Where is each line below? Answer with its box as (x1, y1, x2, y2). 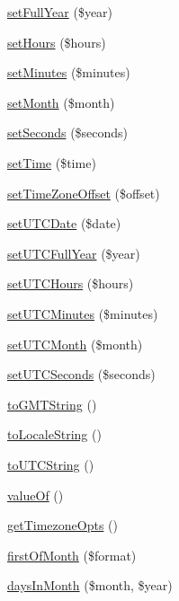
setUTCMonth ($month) (7, 334, 143, 353)
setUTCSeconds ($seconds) (7, 365, 156, 384)
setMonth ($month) (7, 93, 115, 111)
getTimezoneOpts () (7, 516, 118, 535)
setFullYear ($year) (7, 3, 113, 21)
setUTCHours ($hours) (7, 274, 134, 293)
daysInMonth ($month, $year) (7, 576, 173, 595)
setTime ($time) (7, 153, 96, 172)
